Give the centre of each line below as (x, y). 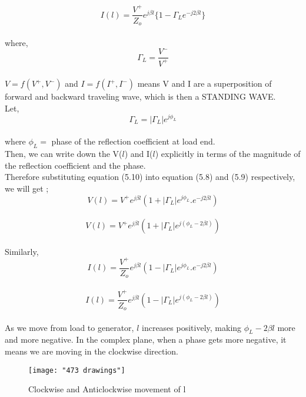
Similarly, (22, 251)
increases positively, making (192, 327)
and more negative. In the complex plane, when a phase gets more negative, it (146, 339)
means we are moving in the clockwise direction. (92, 351)
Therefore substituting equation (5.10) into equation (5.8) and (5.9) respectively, (150, 177)
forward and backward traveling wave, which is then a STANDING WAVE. (140, 96)
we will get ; (27, 188)
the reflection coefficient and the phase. (75, 165)
